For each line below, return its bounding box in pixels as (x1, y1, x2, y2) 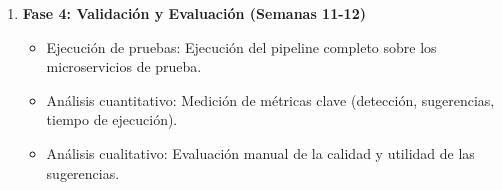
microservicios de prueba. (46, 56, 202, 77)
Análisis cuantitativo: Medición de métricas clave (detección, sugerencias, (46, 89, 495, 110)
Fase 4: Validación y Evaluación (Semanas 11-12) (22, 3, 366, 23)
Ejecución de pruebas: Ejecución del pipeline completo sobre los (46, 36, 437, 57)
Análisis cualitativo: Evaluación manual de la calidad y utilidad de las (46, 142, 475, 163)
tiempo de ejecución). (46, 109, 178, 130)
